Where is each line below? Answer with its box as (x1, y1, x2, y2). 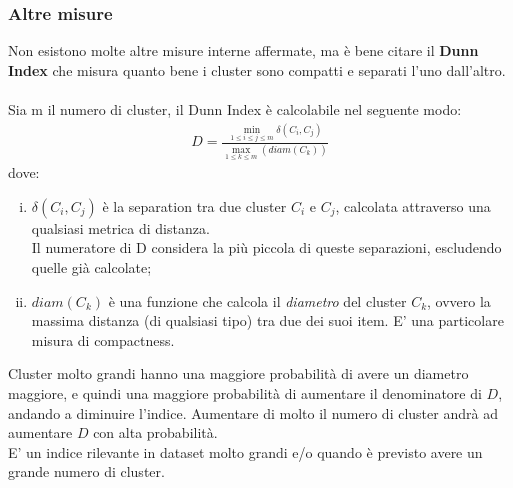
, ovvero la (427, 290, 491, 311)
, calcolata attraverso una (335, 195, 491, 216)
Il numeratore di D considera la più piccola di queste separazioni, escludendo (31, 237, 502, 258)
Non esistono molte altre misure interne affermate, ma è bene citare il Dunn (8, 40, 479, 61)
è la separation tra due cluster (102, 195, 287, 216)
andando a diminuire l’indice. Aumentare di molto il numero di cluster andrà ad (8, 402, 498, 423)
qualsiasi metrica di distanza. (31, 217, 210, 238)
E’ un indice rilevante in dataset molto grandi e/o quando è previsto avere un (8, 441, 483, 462)
